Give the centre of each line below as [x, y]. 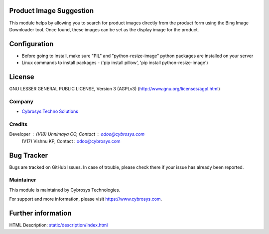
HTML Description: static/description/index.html [59, 225]
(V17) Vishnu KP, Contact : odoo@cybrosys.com [71, 141]
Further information [40, 213]
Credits [18, 124]
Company [21, 101]
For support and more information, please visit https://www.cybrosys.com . [86, 199]
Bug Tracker [29, 155]
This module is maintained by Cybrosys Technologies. [65, 190]
